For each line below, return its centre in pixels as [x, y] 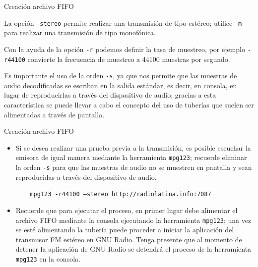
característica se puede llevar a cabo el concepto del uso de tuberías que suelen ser [129, 105]
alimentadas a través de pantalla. [54, 114]
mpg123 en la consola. [48, 258]
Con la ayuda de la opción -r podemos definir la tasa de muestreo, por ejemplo [125, 49]
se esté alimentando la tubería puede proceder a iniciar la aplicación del [125, 230]
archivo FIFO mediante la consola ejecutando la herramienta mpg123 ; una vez [133, 220]
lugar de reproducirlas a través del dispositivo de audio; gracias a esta [110, 95]
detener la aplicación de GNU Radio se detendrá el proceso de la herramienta [133, 249]
